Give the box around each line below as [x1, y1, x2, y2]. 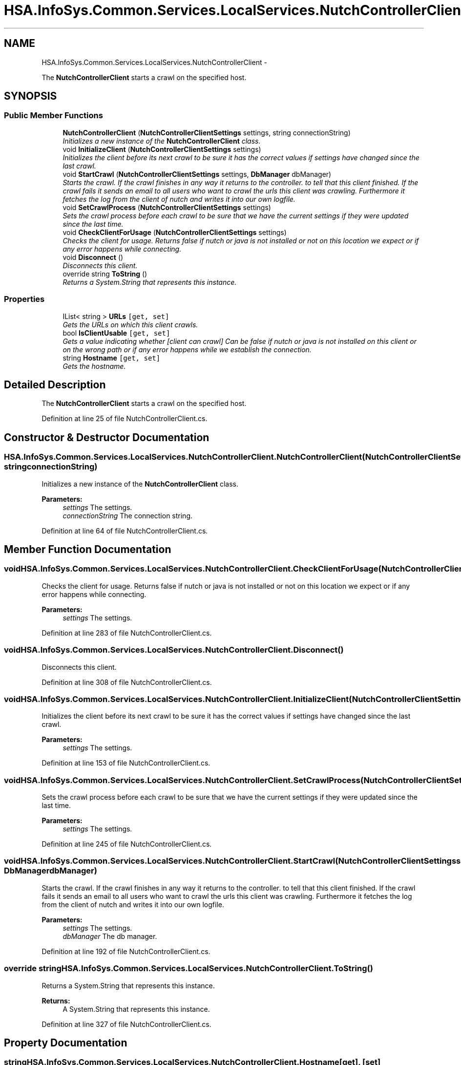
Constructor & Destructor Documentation [4, 431, 210, 444]
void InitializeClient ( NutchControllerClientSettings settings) [63, 145, 261, 153]
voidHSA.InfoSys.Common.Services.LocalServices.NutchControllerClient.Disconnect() [4, 645, 344, 655]
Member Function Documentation [4, 543, 171, 556]
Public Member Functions [4, 110, 103, 121]
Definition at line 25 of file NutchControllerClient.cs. [42, 414, 208, 423]
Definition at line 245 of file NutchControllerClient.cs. [42, 840, 212, 849]
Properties [4, 294, 45, 304]
